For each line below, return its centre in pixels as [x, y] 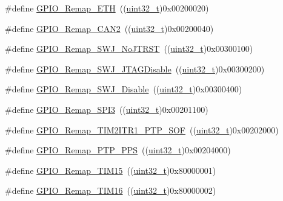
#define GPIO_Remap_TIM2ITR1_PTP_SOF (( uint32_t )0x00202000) [142, 129]
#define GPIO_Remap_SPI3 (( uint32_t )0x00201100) [107, 109]
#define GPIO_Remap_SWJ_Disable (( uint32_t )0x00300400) [124, 89]
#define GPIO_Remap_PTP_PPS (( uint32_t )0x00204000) [118, 150]
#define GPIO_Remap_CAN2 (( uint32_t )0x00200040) [109, 28]
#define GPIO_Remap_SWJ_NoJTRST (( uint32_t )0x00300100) [129, 49]
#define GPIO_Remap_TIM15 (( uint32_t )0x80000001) [111, 170]
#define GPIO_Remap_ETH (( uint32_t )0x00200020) [107, 8]
